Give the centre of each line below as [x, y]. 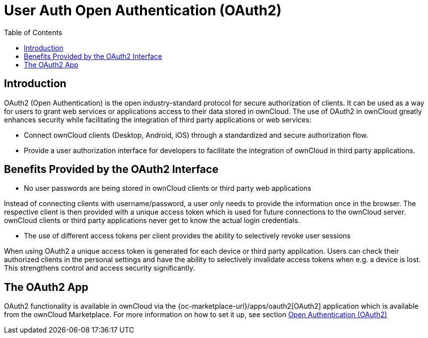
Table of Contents [33, 32]
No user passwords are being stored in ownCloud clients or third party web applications [168, 188]
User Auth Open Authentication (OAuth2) [143, 10]
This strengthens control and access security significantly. [100, 268]
